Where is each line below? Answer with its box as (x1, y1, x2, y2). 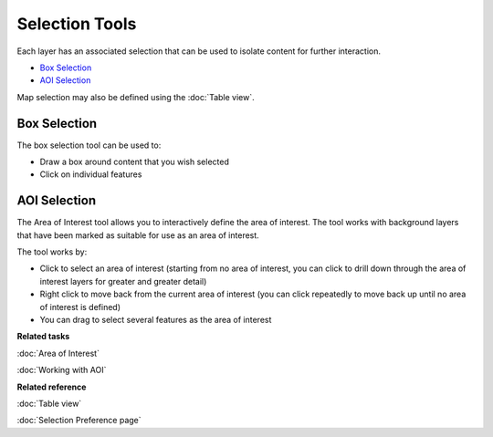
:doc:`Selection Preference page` (16, 415, 142, 426)
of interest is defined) (39, 301, 121, 312)
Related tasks (16, 331, 70, 342)
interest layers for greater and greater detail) (39, 276, 207, 286)
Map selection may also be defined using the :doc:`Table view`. (16, 91, 255, 102)
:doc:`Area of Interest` (16, 348, 100, 359)
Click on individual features (39, 169, 142, 180)
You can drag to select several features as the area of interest (39, 315, 272, 326)
